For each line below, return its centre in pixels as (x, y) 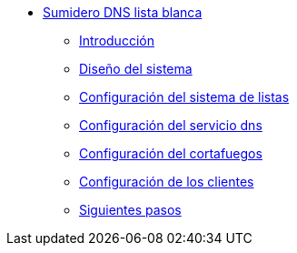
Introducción (117, 40)
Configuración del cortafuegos (171, 153)
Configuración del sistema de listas (184, 97)
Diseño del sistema (136, 69)
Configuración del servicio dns (171, 125)
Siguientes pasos (130, 210)
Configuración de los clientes (167, 182)
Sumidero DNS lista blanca (123, 12)
